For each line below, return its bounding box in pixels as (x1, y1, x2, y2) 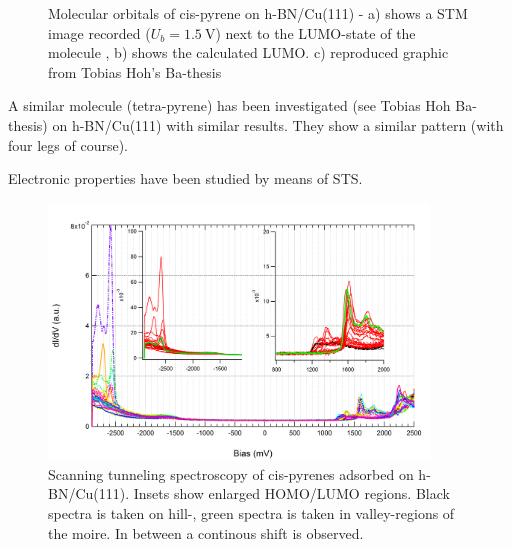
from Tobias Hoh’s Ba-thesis (48, 61, 222, 82)
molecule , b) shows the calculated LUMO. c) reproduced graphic (48, 42, 449, 63)
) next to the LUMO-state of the (215, 22, 416, 43)
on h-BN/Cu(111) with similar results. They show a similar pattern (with (52, 114, 504, 135)
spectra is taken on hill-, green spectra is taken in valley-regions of (48, 503, 455, 524)
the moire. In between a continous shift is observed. (48, 522, 364, 543)
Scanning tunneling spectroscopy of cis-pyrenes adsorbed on (48, 463, 414, 484)
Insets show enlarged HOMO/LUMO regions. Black (133, 483, 450, 504)
